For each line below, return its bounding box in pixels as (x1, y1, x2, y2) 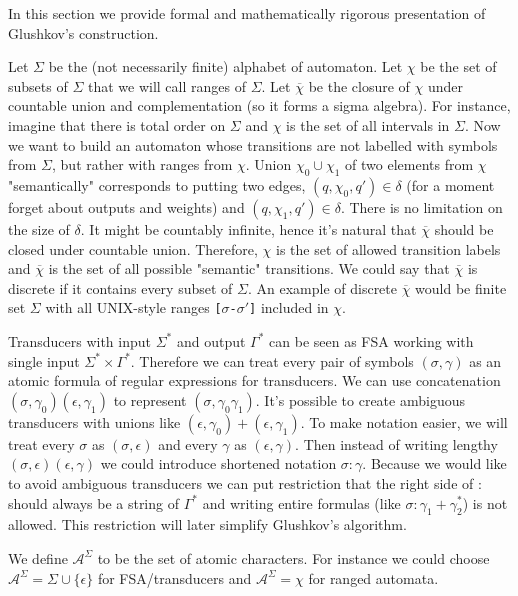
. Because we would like (362, 453, 507, 474)
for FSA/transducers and (97, 567, 252, 588)
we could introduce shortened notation (100, 453, 337, 474)
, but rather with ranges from (52, 154, 233, 175)
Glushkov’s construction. (8, 22, 159, 43)
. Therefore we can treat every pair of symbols (130, 350, 414, 371)
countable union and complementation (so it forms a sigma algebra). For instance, (8, 95, 511, 116)
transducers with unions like (8, 411, 181, 432)
